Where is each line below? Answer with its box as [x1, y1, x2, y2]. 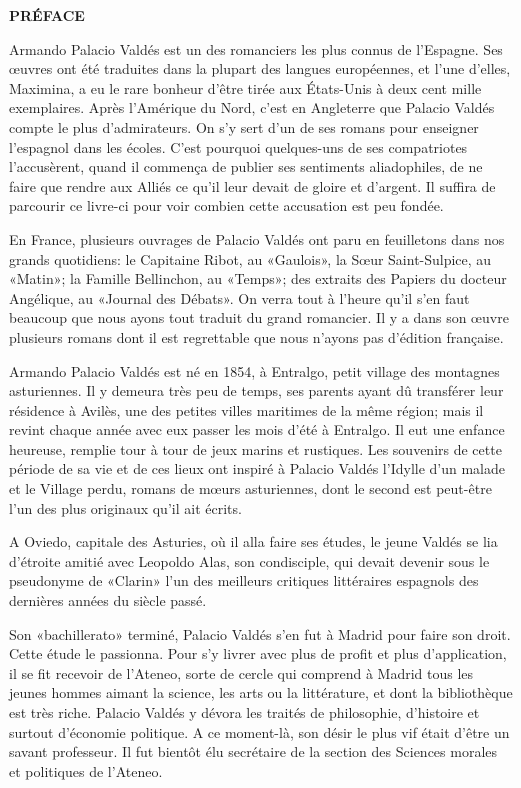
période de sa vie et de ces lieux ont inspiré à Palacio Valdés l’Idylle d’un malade [9, 458, 506, 479]
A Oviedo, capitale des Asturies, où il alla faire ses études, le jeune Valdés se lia [9, 531, 498, 552]
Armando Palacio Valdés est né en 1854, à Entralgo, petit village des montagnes [9, 360, 500, 381]
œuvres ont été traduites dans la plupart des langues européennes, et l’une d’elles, [9, 58, 511, 79]
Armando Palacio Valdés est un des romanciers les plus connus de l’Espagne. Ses [9, 38, 503, 59]
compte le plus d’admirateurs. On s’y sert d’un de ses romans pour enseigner [9, 116, 479, 137]
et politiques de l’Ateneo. [9, 760, 163, 781]
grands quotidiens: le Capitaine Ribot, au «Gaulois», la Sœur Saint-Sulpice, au [9, 248, 492, 269]
